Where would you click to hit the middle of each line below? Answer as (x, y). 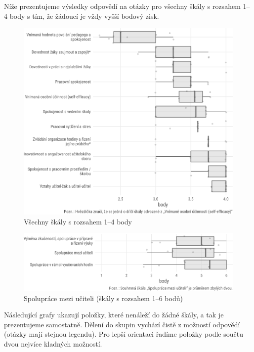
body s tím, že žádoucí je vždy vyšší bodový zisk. (84, 16)
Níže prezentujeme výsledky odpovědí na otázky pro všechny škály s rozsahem (122, 6)
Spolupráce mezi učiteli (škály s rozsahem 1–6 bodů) (103, 298)
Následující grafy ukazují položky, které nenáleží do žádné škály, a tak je (114, 315)
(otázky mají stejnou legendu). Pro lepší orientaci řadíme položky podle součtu (124, 334)
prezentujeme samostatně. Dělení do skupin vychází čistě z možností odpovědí (122, 324)
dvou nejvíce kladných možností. (53, 343)
